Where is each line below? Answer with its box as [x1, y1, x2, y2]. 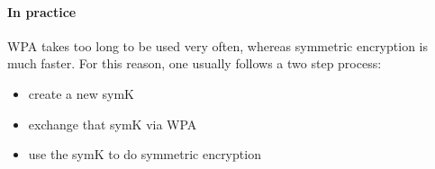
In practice [7, 2, 77, 21]
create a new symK [28, 84, 134, 102]
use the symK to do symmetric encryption [28, 145, 261, 164]
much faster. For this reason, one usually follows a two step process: [7, 54, 382, 73]
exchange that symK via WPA [28, 114, 197, 133]
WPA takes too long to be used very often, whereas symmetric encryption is [7, 36, 428, 55]
